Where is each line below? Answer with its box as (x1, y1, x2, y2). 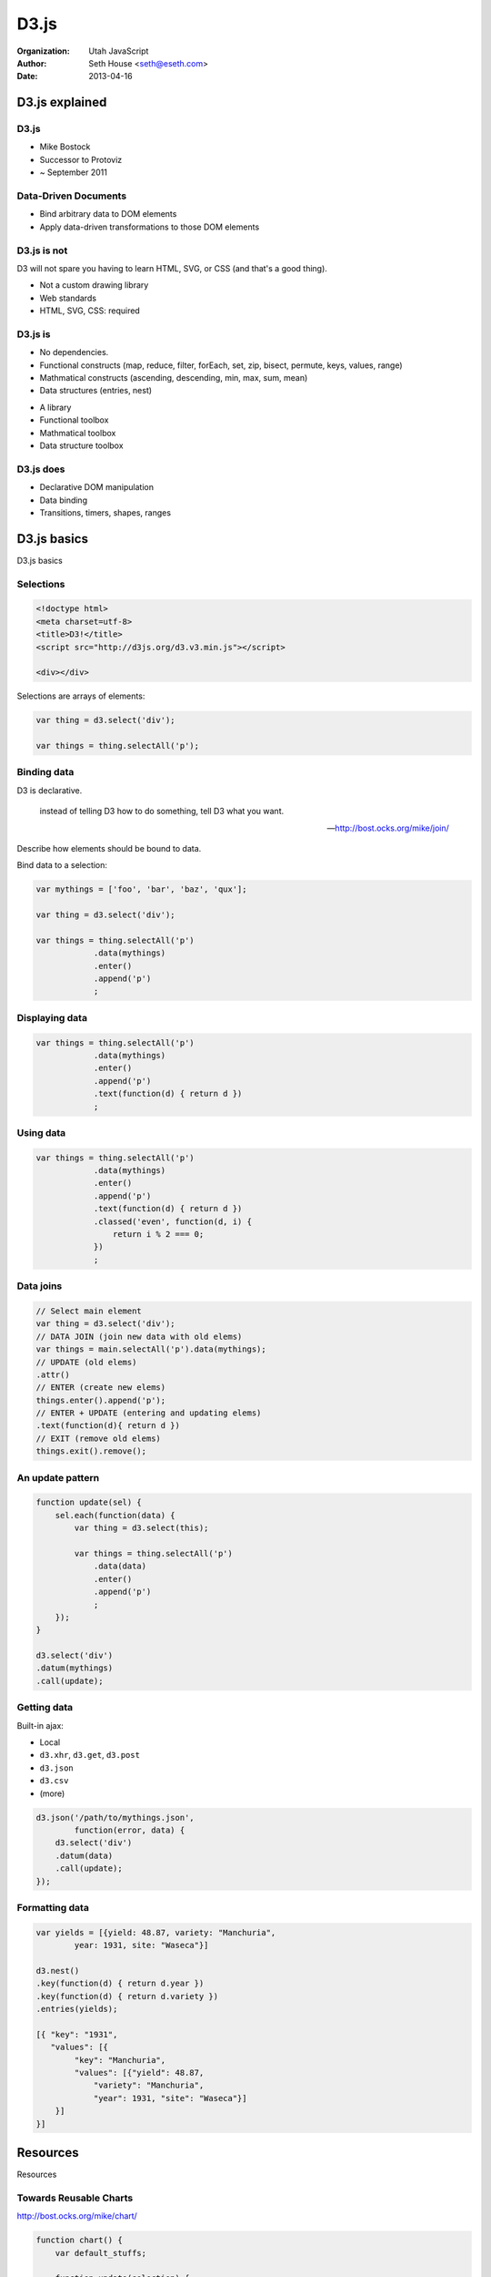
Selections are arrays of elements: (16, 690, 145, 701)
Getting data (16, 1701, 74, 1714)
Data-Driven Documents (16, 189, 127, 202)
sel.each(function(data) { (55, 1510, 176, 1520)
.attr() (35, 1369, 70, 1380)
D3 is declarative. (16, 784, 83, 796)
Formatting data (16, 1901, 90, 1914)
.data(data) (93, 1561, 147, 1571)
